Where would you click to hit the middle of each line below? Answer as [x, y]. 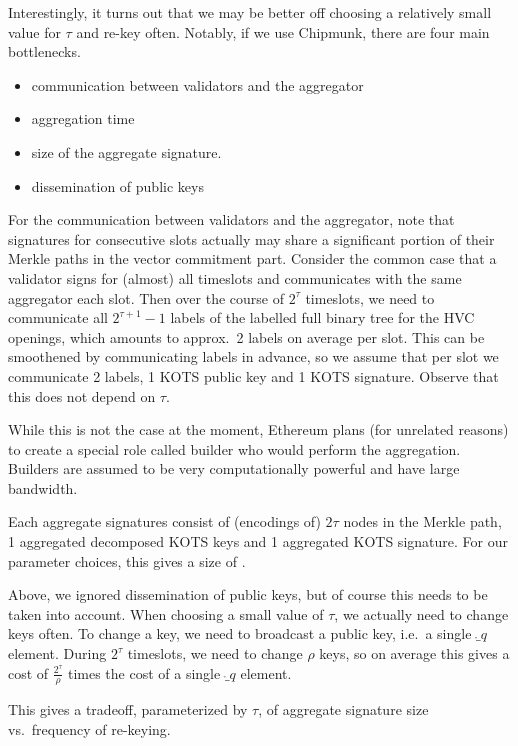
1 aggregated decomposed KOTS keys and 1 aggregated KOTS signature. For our [258, 541]
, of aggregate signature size [343, 709]
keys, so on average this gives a [414, 653]
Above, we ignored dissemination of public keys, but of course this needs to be [248, 594]
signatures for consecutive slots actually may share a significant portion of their [251, 238]
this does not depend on [82, 395]
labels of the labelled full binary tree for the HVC [322, 317]
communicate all [58, 317]
